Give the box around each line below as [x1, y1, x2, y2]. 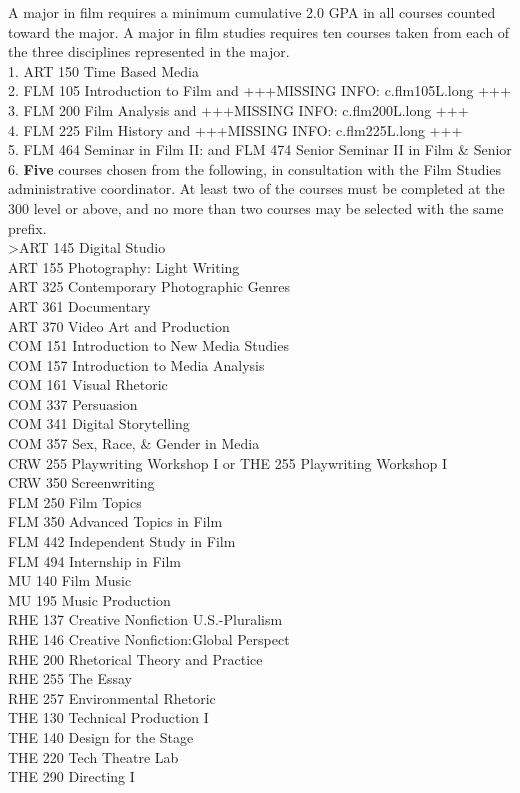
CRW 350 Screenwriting [8, 472, 155, 493]
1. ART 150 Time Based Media [8, 60, 199, 81]
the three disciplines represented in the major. [8, 41, 290, 62]
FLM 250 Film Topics [8, 491, 142, 512]
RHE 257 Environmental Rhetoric [8, 687, 216, 708]
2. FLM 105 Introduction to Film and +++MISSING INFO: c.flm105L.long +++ [8, 80, 511, 101]
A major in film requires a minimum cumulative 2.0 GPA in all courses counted [8, 2, 496, 22]
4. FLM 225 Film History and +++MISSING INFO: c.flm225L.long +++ [8, 119, 463, 140]
